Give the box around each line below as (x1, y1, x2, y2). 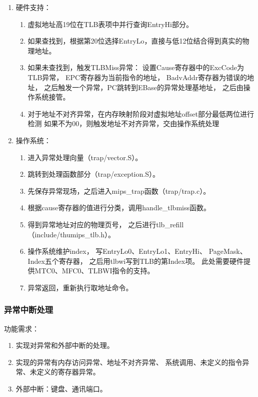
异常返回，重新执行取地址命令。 (27, 282, 133, 292)
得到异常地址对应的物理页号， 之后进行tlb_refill (27, 219, 184, 229)
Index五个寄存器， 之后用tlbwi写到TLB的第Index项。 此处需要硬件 (27, 255, 243, 266)
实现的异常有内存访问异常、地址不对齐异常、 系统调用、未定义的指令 (15, 356, 242, 367)
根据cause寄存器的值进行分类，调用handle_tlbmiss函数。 (27, 202, 210, 213)
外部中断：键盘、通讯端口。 (15, 383, 107, 394)
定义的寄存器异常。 (36, 366, 100, 377)
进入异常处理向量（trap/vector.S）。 (27, 152, 142, 162)
